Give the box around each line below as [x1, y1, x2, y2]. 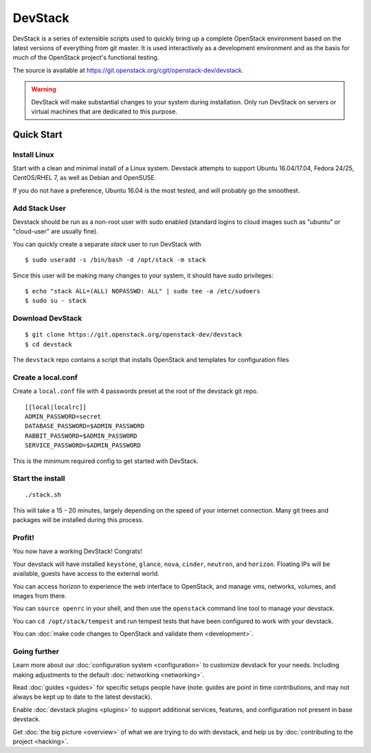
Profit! [12, 533, 34, 543]
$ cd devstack [25, 340, 72, 348]
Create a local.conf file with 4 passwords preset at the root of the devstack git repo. [12, 387, 259, 395]
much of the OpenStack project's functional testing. [12, 54, 159, 62]
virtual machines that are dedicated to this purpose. [31, 107, 178, 115]
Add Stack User [12, 203, 67, 213]
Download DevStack [12, 313, 82, 323]
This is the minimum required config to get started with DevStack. [12, 457, 199, 465]
